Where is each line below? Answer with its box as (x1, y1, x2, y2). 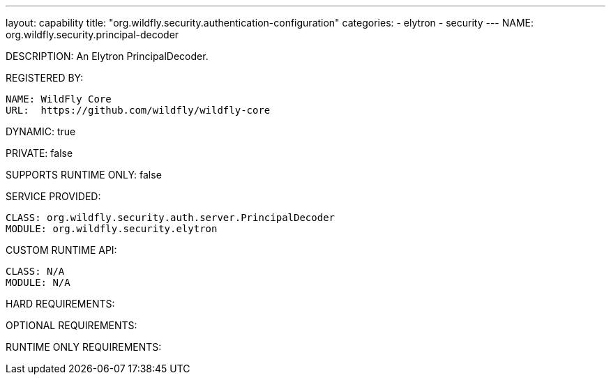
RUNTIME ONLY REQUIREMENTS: (6, 341, 162, 353)
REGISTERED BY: (6, 72, 84, 84)
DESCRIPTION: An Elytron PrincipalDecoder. (6, 50, 209, 62)
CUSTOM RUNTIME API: (6, 244, 117, 256)
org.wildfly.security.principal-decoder (6, 29, 179, 40)
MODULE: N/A (6, 277, 70, 288)
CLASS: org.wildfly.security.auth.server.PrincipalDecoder (6, 212, 335, 223)
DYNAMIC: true (6, 126, 76, 137)
